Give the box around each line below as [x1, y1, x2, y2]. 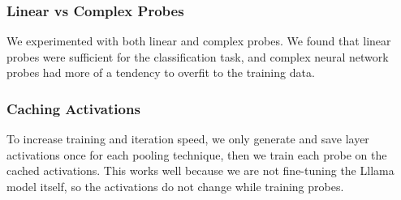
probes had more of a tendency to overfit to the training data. [6, 64, 315, 81]
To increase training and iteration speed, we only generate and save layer [6, 130, 369, 147]
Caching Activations [6, 98, 140, 118]
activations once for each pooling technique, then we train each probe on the [6, 146, 387, 163]
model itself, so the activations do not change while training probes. [6, 178, 344, 194]
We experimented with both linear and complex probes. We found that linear [6, 32, 391, 49]
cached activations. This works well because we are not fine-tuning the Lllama [6, 162, 395, 179]
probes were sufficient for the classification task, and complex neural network [6, 48, 389, 65]
